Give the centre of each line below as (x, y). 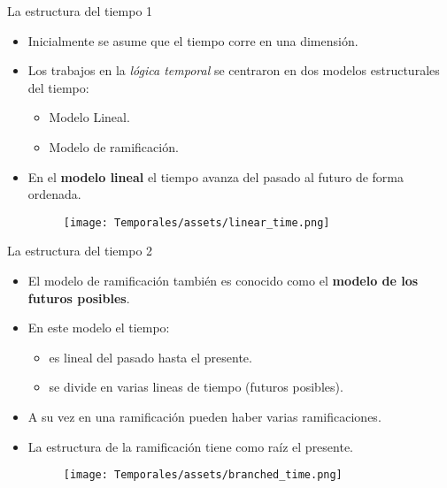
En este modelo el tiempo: (99, 328)
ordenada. (54, 194)
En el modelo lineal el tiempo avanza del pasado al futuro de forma (216, 176)
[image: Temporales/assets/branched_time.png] (203, 475)
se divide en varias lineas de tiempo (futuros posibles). (196, 387)
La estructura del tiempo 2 (80, 251)
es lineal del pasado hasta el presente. (150, 357)
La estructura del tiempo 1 (80, 11)
